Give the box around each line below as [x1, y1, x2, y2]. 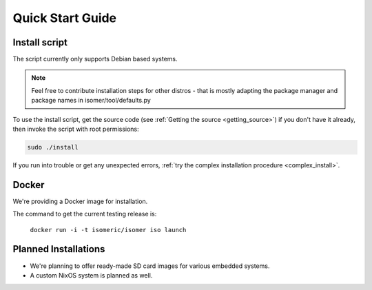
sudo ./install [27, 143, 79, 151]
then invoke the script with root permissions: [12, 125, 139, 134]
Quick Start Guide [12, 10, 117, 25]
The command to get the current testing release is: [12, 210, 157, 218]
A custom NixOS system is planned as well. [30, 271, 153, 279]
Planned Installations [12, 243, 105, 255]
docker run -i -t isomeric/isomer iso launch [30, 226, 187, 234]
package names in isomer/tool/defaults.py [31, 96, 151, 105]
